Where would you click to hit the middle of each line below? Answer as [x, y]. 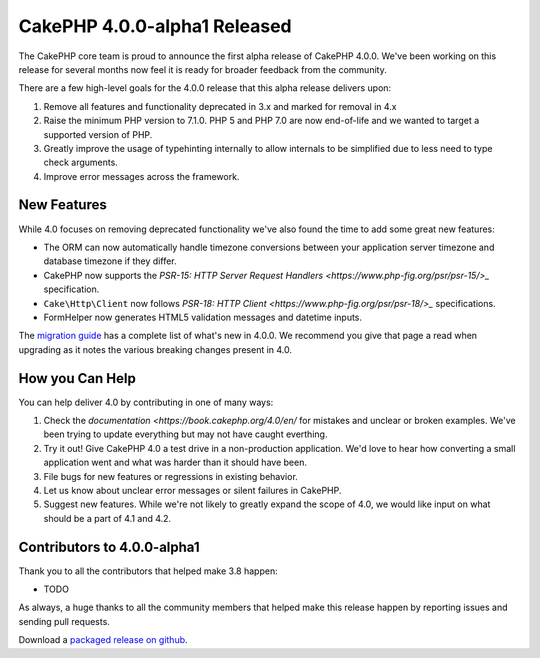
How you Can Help [77, 378]
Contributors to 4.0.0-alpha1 [109, 546]
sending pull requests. [64, 621]
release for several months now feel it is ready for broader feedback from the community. [202, 69]
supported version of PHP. [98, 134]
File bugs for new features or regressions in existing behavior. [171, 476]
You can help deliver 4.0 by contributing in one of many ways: [146, 402]
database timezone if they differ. [110, 261]
